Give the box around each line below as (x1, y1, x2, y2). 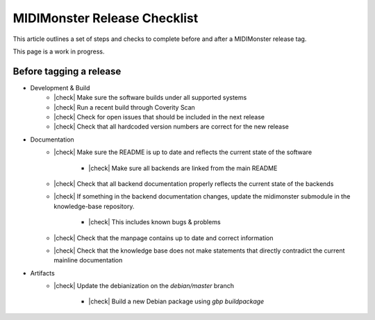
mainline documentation (53, 256, 123, 264)
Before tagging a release (12, 65, 122, 77)
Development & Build (30, 83, 90, 92)
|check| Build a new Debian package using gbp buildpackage (88, 297, 265, 305)
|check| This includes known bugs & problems (88, 218, 222, 226)
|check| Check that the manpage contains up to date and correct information (53, 233, 274, 242)
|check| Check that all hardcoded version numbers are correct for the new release (53, 122, 290, 131)
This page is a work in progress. (12, 47, 105, 56)
